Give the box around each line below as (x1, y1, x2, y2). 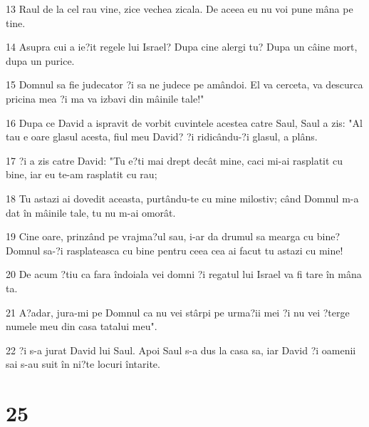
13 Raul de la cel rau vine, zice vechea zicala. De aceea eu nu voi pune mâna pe (6, 1, 353, 16)
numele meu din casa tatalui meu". (6, 319, 157, 334)
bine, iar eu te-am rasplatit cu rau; (6, 167, 157, 182)
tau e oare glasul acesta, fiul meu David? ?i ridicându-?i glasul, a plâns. (6, 129, 318, 144)
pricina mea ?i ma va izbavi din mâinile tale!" (6, 91, 204, 106)
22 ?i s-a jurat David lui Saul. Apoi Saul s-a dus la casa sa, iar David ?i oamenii (6, 342, 356, 357)
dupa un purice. (6, 53, 75, 68)
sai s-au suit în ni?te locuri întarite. (6, 356, 160, 371)
